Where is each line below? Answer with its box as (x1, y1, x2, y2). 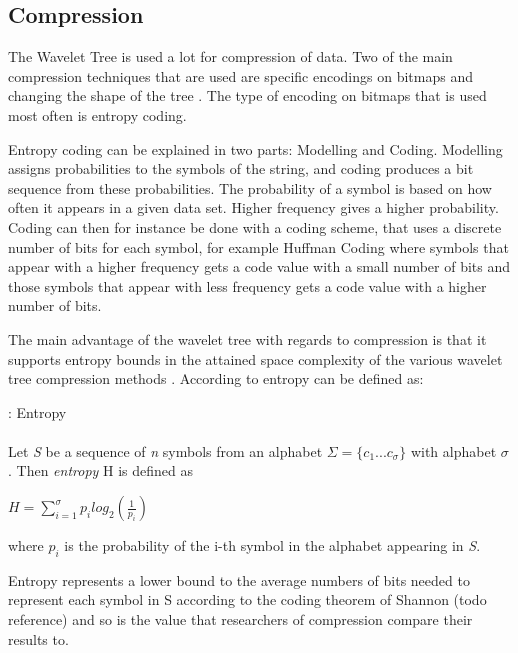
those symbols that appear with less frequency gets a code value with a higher (8, 275, 487, 296)
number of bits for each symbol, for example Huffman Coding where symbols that (8, 236, 509, 257)
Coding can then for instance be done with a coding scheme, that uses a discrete (8, 216, 502, 237)
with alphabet (410, 440, 497, 461)
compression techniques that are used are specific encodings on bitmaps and (8, 65, 473, 86)
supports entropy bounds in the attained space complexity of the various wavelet (8, 348, 503, 369)
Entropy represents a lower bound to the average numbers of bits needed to (8, 569, 470, 590)
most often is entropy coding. (8, 104, 187, 125)
